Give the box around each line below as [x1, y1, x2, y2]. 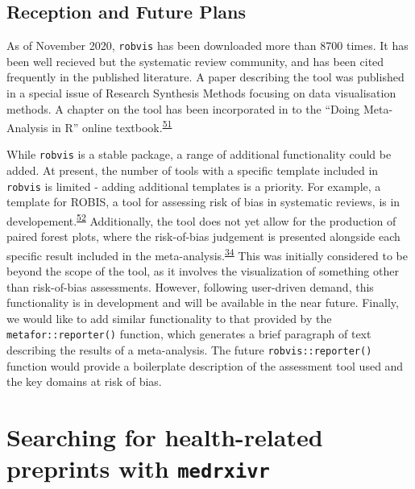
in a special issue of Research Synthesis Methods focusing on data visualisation [6, 85, 396, 102]
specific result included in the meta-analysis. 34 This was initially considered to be [6, 244, 409, 263]
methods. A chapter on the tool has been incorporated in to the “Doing [6, 100, 360, 117]
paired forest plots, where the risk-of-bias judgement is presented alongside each [6, 228, 400, 245]
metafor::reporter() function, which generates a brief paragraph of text [6, 325, 371, 342]
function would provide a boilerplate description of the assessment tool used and [6, 357, 404, 374]
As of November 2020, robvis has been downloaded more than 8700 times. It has [6, 37, 409, 54]
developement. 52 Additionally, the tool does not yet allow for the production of [6, 209, 396, 229]
